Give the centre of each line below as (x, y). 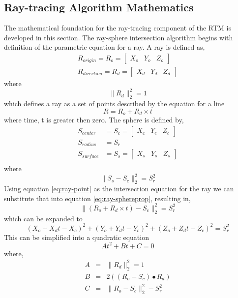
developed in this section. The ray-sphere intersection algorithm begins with (119, 37)
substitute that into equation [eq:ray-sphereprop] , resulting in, (97, 198)
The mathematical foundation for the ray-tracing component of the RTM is (118, 28)
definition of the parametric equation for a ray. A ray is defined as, (104, 47)
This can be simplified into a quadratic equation (76, 237)
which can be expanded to (43, 218)
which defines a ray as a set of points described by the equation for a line (114, 103)
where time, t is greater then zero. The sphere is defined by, (94, 119)
